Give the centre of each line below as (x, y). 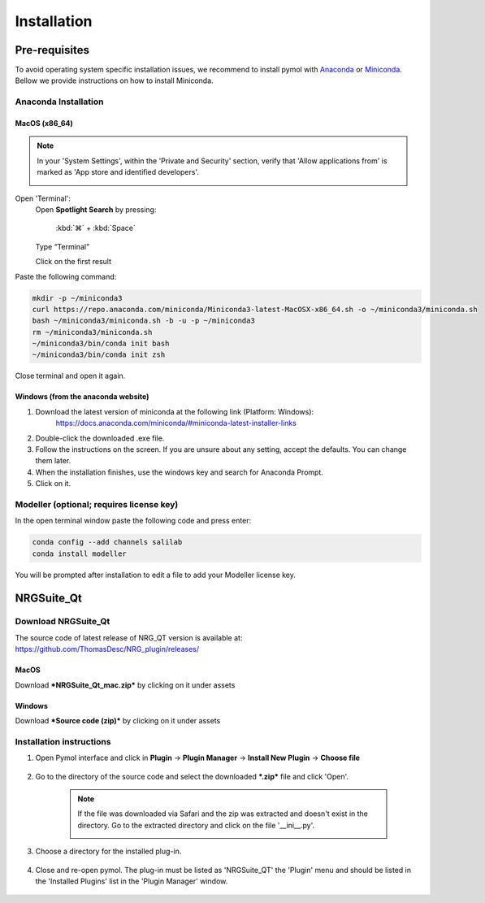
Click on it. (53, 484)
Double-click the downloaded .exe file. (100, 438)
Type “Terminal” (62, 246)
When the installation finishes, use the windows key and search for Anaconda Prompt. (180, 472)
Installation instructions (63, 741)
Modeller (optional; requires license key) (97, 504)
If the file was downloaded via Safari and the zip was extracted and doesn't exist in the (223, 814)
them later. (53, 461)
